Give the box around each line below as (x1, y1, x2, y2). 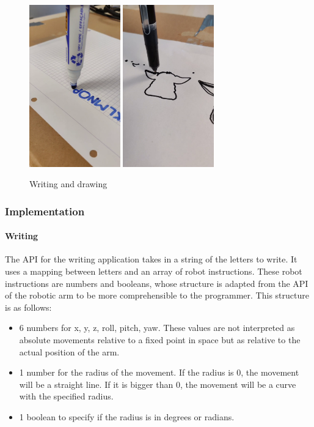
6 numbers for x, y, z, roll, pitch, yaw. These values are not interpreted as (19, 321, 295, 334)
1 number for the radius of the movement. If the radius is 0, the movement (19, 366, 299, 379)
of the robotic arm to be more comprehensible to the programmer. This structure (5, 289, 309, 302)
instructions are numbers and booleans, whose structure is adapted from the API (5, 277, 309, 289)
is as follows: (5, 300, 52, 313)
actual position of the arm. (19, 345, 120, 358)
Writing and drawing (29, 177, 108, 190)
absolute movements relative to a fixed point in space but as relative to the (19, 333, 301, 346)
